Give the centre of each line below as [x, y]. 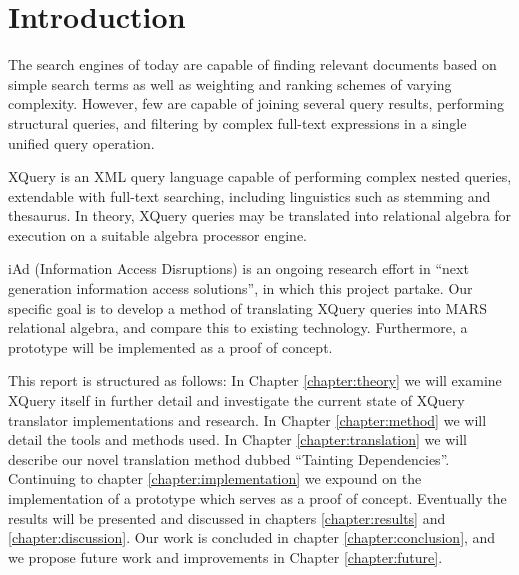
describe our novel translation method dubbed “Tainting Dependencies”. [229, 458]
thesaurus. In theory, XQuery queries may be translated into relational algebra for [260, 215]
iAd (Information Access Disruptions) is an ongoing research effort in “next [238, 268]
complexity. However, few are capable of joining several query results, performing [256, 103]
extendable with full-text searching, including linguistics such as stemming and [249, 195]
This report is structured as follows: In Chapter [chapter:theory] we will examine [255, 380]
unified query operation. [81, 142]
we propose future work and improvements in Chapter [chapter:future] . [225, 556]
